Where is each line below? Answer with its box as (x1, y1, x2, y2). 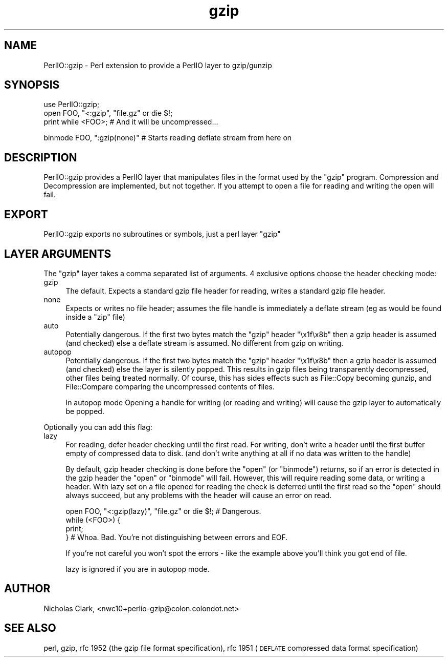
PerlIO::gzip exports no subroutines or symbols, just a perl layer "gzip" (43, 230, 281, 239)
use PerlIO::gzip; (43, 100, 100, 109)
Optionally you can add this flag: (43, 422, 152, 431)
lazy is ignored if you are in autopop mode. (65, 564, 210, 573)
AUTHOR (4, 582, 51, 595)
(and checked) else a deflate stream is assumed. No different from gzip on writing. (65, 338, 344, 347)
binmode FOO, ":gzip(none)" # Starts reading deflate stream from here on (43, 133, 292, 142)
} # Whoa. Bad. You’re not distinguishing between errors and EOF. (65, 532, 288, 542)
